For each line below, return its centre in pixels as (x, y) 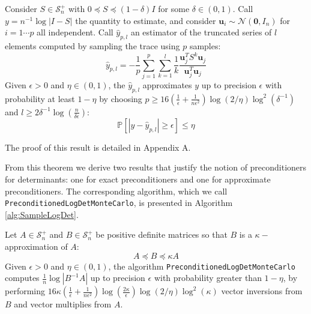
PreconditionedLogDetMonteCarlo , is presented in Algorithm (119, 203)
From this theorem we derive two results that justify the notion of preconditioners (156, 167)
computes (22, 278)
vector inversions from (262, 291)
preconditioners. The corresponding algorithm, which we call (116, 191)
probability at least (40, 98)
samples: (205, 45)
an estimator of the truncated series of (201, 32)
